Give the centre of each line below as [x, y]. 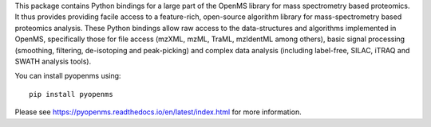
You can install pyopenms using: [68, 76]
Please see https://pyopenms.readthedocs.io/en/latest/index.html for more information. [158, 112]
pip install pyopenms [71, 94]
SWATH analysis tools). [53, 61]
